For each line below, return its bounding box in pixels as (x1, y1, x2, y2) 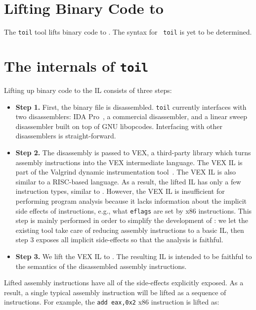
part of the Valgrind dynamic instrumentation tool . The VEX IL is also (15, 167, 236, 177)
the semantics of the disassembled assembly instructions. (15, 261, 187, 271)
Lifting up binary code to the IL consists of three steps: (4, 85, 172, 95)
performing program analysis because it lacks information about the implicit (15, 196, 247, 206)
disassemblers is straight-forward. (15, 131, 116, 141)
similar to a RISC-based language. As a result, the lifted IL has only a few (15, 176, 241, 186)
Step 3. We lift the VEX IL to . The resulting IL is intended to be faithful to (15, 251, 252, 262)
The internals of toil (4, 55, 149, 76)
